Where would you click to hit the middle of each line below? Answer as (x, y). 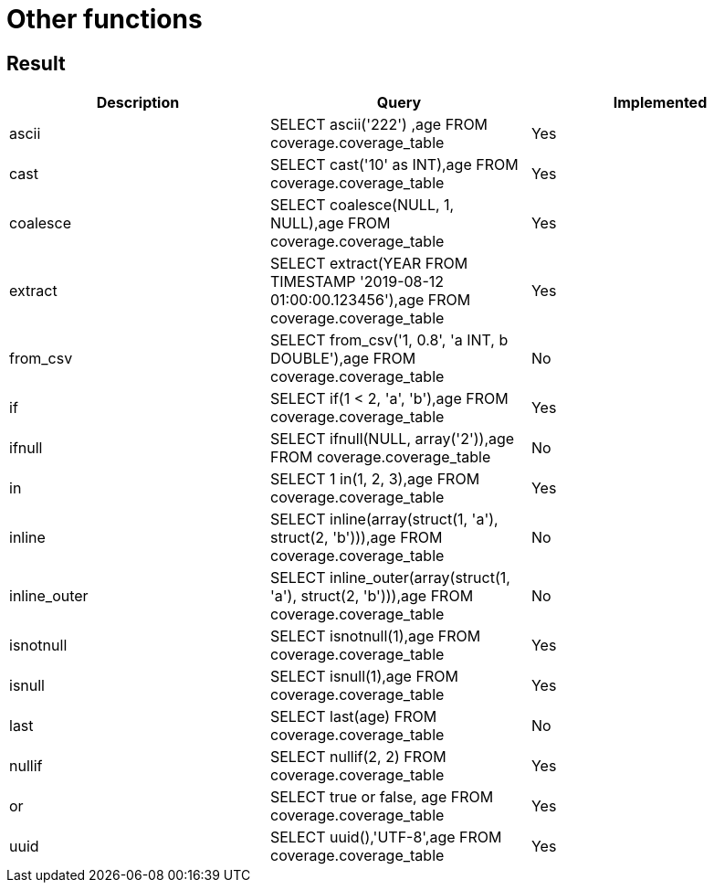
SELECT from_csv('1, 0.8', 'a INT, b (389, 340)
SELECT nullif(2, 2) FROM (358, 757)
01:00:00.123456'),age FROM (370, 300)
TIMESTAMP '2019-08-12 (357, 282)
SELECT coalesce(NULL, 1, (362, 205)
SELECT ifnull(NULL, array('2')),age (392, 439)
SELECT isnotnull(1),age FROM (375, 636)
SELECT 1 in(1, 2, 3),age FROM (375, 479)
